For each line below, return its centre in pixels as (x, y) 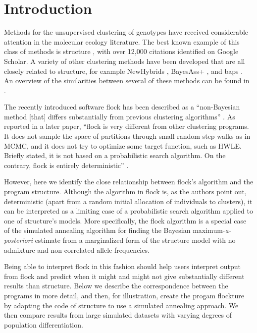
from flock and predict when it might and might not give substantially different (124, 276)
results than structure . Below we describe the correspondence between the (116, 286)
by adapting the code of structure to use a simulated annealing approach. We (121, 305)
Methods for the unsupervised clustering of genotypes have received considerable (126, 32)
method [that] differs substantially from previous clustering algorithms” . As (120, 116)
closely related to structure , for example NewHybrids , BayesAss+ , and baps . (124, 71)
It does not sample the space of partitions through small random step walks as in (127, 136)
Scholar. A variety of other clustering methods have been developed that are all (125, 61)
